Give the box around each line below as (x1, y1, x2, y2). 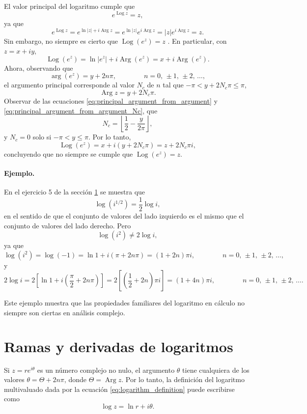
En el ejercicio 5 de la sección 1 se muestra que (4, 187, 145, 197)
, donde (64, 374, 86, 385)
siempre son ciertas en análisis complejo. (4, 307, 125, 317)
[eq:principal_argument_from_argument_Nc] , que (4, 105, 158, 115)
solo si (32, 132, 52, 142)
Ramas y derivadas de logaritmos (4, 336, 233, 356)
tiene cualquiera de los (182, 364, 250, 375)
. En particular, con (167, 36, 227, 46)
